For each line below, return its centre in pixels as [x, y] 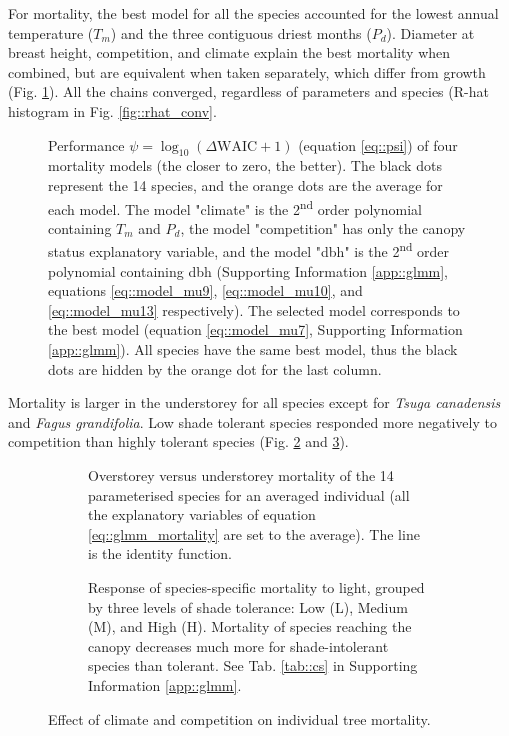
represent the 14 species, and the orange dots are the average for [245, 184]
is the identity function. [160, 553]
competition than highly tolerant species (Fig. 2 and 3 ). [178, 441]
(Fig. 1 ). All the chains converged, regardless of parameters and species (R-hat [248, 91]
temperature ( [51, 32]
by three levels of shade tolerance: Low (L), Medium [248, 606]
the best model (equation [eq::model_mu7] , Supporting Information [255, 329]
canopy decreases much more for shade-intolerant [238, 645]
